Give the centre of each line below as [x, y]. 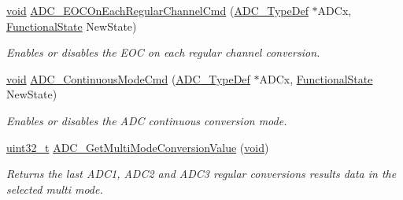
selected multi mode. [55, 189]
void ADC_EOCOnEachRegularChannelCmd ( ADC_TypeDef [157, 10]
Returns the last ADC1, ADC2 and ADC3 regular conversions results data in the [201, 174]
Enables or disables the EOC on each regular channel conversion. [163, 52]
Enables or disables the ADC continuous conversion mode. [147, 120]
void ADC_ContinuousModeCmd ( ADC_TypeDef [128, 78]
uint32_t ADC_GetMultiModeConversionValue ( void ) [138, 147]
